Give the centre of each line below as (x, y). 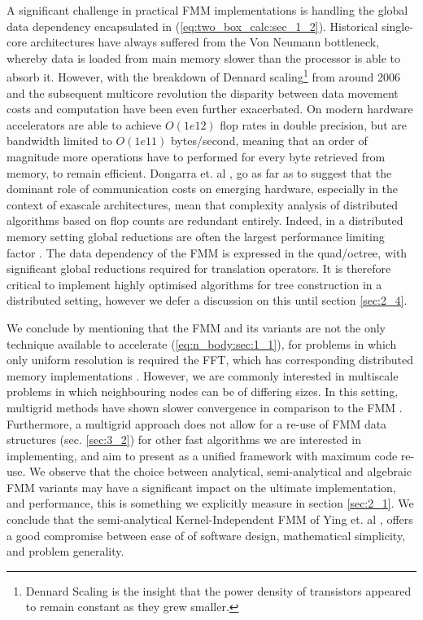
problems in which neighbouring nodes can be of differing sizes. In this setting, (203, 391)
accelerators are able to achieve (84, 124)
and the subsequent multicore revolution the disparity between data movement (203, 92)
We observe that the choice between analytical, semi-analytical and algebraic (221, 471)
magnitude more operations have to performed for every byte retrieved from (196, 156)
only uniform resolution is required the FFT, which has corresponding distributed (210, 360)
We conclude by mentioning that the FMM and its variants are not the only (196, 327)
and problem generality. (65, 551)
